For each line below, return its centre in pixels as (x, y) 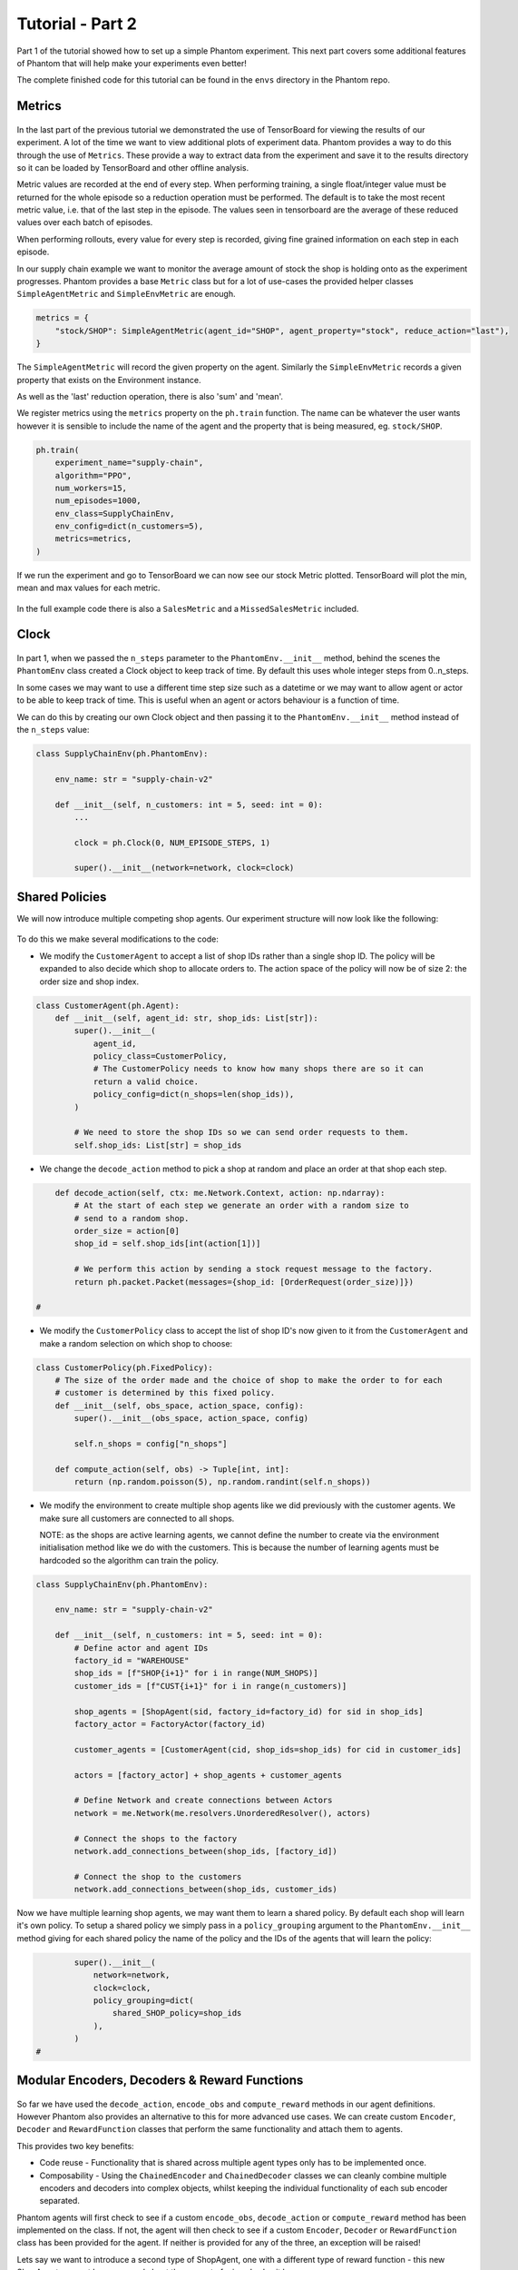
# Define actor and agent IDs (141, 1648)
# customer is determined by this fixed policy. (165, 1393)
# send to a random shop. (132, 1218)
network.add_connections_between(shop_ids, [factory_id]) (205, 1851)
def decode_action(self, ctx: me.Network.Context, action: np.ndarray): (220, 1193)
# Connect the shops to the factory (156, 1838)
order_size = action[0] (127, 1231)
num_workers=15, (91, 488)
